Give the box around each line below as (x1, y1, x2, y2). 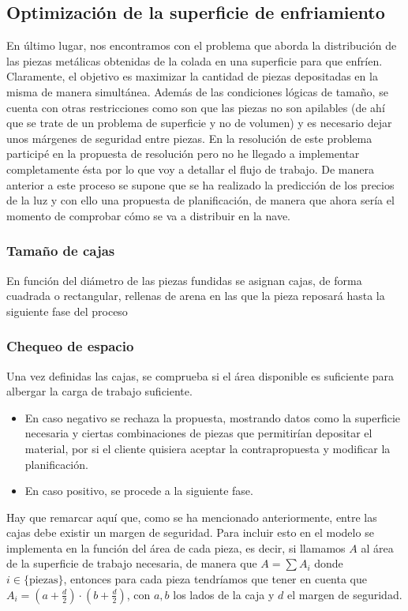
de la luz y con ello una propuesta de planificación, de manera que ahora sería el (6, 192, 395, 208)
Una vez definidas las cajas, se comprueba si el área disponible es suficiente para (6, 367, 395, 384)
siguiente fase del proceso (6, 302, 128, 319)
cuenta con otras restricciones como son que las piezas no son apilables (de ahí (6, 99, 385, 115)
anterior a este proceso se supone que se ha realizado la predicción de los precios (6, 176, 395, 193)
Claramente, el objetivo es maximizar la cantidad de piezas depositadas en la (6, 68, 378, 84)
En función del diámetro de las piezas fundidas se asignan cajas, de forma (6, 272, 362, 288)
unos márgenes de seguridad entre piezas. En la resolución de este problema (6, 129, 372, 146)
